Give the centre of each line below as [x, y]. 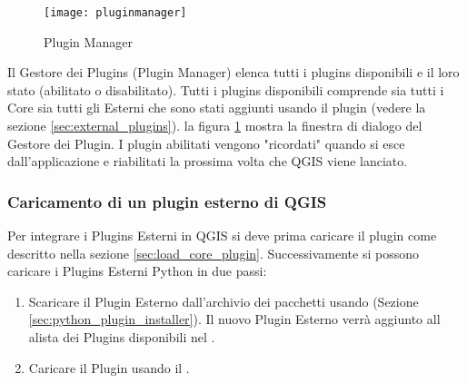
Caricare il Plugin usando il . [109, 367]
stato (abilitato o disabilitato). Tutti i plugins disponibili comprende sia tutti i [226, 89]
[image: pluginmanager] [115, 13]
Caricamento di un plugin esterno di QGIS [167, 201]
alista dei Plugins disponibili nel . [122, 337]
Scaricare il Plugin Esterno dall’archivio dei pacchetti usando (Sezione [224, 301]
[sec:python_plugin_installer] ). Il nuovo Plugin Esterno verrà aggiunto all [234, 319]
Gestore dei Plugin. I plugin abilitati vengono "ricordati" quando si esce [206, 143]
